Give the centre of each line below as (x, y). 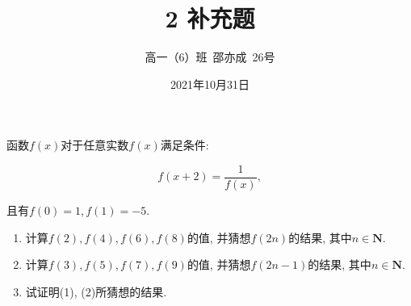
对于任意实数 (95, 145)
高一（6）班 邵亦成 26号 (210, 57)
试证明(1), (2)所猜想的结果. (96, 291)
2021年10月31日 (210, 84)
